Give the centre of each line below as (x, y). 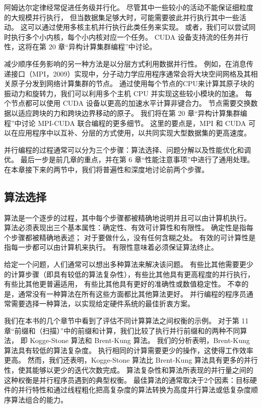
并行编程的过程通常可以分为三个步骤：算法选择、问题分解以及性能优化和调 (127, 149)
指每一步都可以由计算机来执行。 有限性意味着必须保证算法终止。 (111, 247)
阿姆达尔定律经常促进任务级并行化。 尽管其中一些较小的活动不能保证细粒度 (129, 7)
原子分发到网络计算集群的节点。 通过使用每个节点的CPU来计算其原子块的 (133, 83)
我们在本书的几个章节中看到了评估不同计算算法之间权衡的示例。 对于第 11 (126, 321)
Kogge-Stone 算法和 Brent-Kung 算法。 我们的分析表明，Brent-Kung (140, 340)
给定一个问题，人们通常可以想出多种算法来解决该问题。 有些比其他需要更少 (129, 264)
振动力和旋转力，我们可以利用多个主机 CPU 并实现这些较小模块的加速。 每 (128, 93)
